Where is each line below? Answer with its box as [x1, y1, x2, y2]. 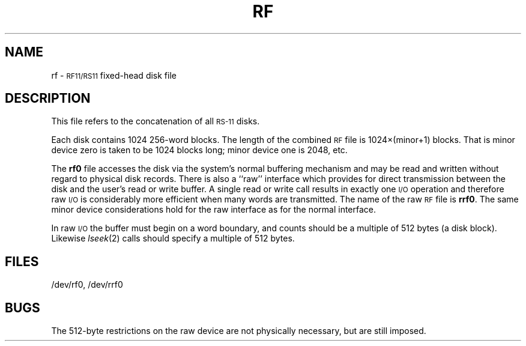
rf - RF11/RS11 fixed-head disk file [51, 70, 177, 80]
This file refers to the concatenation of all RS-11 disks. [51, 116, 260, 127]
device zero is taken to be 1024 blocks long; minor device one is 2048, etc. [51, 145, 348, 156]
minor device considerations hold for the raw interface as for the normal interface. [51, 204, 376, 215]
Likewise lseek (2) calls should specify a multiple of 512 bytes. [51, 233, 295, 244]
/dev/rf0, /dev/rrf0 [51, 279, 123, 290]
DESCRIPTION [5, 91, 91, 106]
